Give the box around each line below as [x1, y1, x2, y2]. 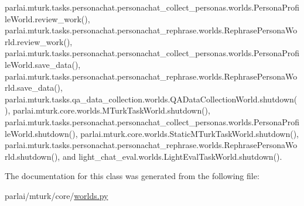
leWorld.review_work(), [5, 12, 90, 25]
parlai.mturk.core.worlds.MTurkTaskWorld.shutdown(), [12, 104, 210, 116]
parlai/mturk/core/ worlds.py [5, 189, 108, 201]
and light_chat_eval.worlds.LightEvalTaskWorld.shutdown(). [62, 150, 282, 162]
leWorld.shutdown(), [5, 127, 78, 139]
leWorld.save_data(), [5, 58, 81, 70]
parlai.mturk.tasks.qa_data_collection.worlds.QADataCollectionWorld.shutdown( [5, 92, 298, 105]
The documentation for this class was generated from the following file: [5, 170, 259, 182]
